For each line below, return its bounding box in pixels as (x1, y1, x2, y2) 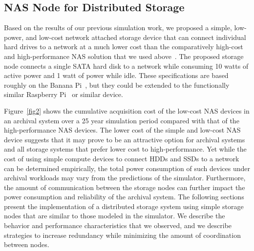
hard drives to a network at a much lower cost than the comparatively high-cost (4, 41, 243, 52)
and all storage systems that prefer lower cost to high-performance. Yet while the (4, 144, 247, 154)
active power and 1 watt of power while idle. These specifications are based (4, 70, 229, 80)
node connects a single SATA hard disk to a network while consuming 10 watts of (4, 60, 249, 71)
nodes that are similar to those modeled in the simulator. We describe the (4, 211, 225, 221)
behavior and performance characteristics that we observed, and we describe (4, 220, 232, 231)
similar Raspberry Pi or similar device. (4, 89, 123, 99)
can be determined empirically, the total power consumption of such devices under (4, 163, 250, 173)
